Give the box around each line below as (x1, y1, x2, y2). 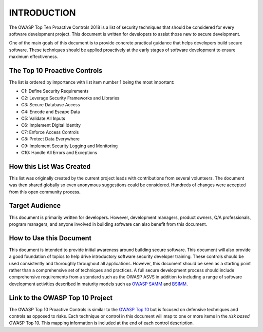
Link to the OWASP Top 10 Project (9, 293, 113, 302)
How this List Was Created (9, 162, 91, 171)
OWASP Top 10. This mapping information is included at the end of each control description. (9, 320, 194, 326)
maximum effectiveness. (9, 54, 58, 59)
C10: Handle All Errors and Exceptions (21, 149, 97, 156)
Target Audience (9, 201, 61, 210)
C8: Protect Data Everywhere (21, 136, 80, 142)
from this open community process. (9, 189, 81, 195)
